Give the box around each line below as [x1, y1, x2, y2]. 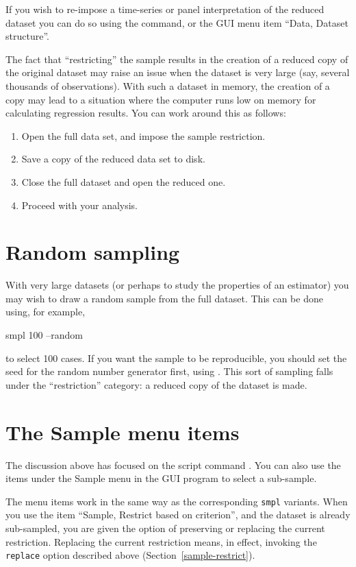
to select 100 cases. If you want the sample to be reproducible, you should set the [5, 350, 347, 365]
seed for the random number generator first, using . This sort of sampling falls [5, 364, 333, 378]
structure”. [5, 29, 49, 43]
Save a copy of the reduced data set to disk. [21, 152, 205, 166]
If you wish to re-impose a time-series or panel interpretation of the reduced [5, 2, 325, 16]
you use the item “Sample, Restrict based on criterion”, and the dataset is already [5, 507, 351, 522]
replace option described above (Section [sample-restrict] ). [5, 548, 255, 562]
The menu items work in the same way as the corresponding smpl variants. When [5, 494, 348, 508]
